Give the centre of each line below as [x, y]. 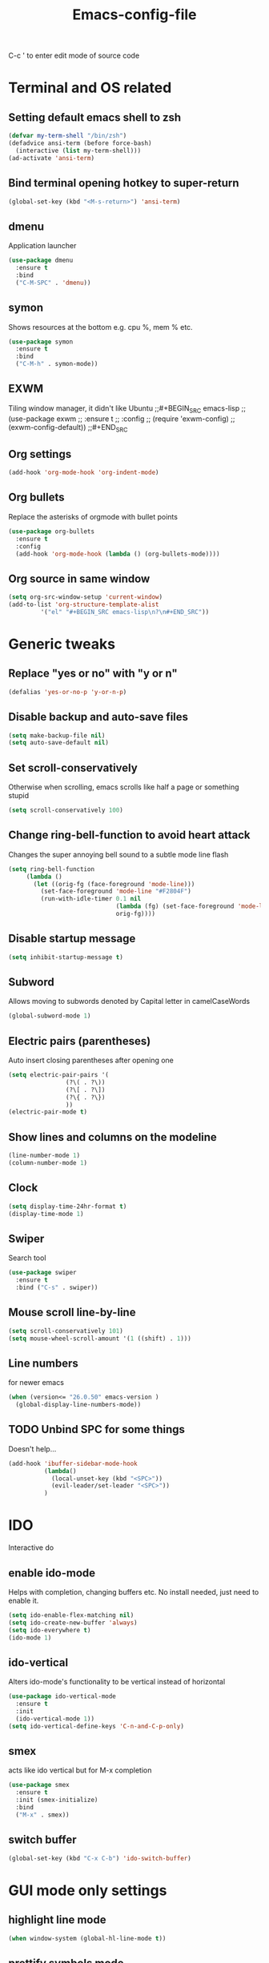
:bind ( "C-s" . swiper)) [57, 1288]
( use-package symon [41, 342]
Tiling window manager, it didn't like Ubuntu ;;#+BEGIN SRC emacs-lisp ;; [127, 409]
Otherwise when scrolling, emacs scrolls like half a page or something [124, 787]
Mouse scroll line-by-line [72, 1313]
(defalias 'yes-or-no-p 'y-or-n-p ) [68, 692]
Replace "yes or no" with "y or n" [93, 674]
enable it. [24, 1600]
